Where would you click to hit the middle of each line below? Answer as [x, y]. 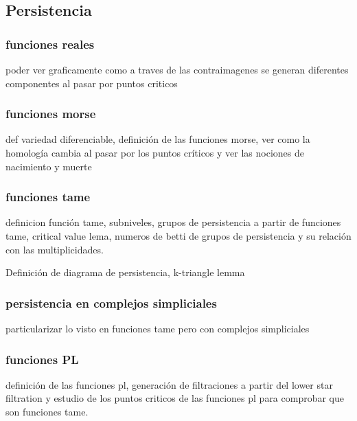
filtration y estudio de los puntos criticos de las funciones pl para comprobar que [175, 398]
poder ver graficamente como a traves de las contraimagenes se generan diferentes [177, 69]
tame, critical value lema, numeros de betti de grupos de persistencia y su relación [178, 236]
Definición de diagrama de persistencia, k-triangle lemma [125, 272]
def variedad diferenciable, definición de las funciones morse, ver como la [158, 139]
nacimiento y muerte [49, 166]
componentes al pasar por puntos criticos [92, 83]
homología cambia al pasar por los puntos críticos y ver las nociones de [155, 152]
